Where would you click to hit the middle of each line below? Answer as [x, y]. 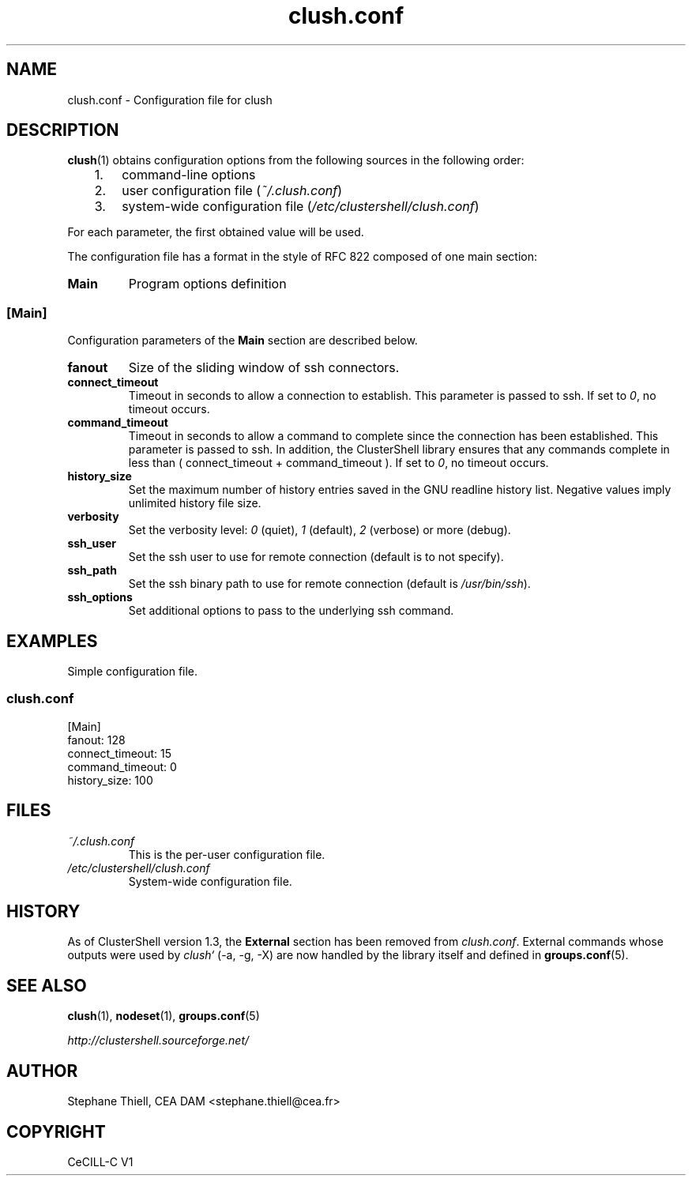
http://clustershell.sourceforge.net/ [158, 1041]
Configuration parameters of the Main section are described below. [243, 341]
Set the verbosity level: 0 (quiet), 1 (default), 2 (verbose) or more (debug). [320, 530]
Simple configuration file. [133, 672]
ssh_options [100, 597]
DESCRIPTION [63, 130]
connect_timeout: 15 [120, 753]
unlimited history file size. [195, 503]
